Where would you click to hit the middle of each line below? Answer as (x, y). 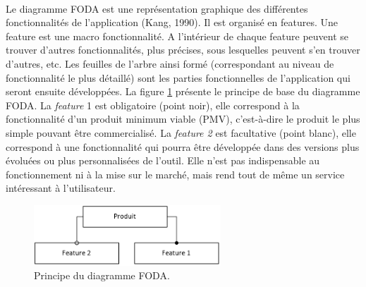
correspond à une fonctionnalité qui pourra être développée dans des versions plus (183, 146)
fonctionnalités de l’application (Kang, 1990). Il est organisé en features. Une (172, 22)
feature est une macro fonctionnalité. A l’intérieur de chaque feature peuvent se (177, 36)
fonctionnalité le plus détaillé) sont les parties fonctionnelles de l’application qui (178, 77)
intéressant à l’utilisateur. (61, 188)
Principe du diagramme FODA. (102, 275)
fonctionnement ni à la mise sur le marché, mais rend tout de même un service (175, 174)
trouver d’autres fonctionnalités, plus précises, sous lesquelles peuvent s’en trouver (183, 50)
